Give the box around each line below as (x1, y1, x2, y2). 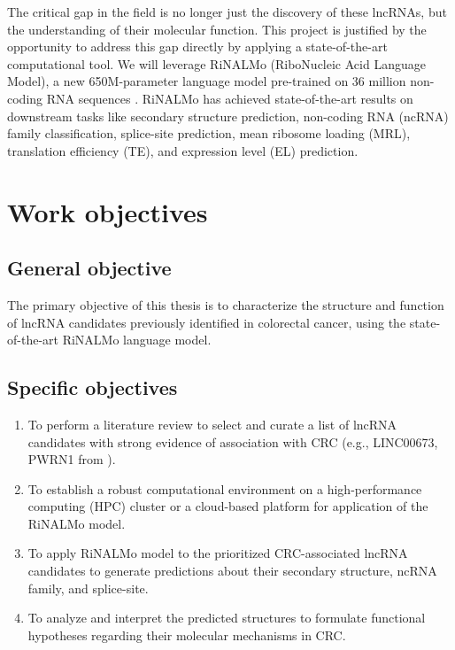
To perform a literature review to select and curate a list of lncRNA (27, 414, 397, 433)
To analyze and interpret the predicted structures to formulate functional (27, 608, 426, 627)
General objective (7, 254, 172, 282)
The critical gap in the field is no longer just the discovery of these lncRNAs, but (7, 3, 447, 20)
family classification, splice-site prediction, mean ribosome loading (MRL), (7, 124, 411, 143)
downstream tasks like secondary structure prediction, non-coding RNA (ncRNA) (7, 106, 449, 125)
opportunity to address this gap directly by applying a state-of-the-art (7, 37, 388, 56)
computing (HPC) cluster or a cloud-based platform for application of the (27, 497, 428, 515)
